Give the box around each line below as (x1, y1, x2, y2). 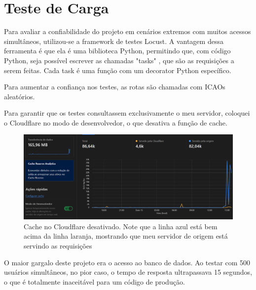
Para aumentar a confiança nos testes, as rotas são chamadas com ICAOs (4, 82, 225, 92)
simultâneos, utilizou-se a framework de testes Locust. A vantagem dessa (4, 36, 223, 46)
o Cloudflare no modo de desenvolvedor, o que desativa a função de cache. (4, 117, 227, 127)
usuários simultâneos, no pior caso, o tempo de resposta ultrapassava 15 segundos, (4, 267, 253, 277)
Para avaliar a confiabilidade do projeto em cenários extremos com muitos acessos (4, 26, 251, 37)
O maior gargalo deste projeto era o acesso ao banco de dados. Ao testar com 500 (4, 257, 251, 267)
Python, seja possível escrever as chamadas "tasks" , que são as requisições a (4, 55, 234, 65)
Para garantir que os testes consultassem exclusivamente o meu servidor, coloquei (4, 108, 250, 118)
